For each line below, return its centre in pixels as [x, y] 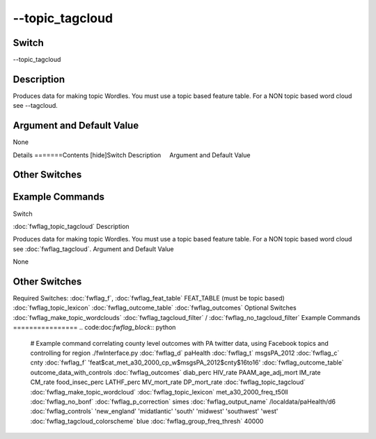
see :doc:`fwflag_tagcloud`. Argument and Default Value [93, 249]
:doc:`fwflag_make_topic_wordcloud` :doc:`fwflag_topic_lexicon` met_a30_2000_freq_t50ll [159, 392]
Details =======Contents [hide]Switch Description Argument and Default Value [132, 155]
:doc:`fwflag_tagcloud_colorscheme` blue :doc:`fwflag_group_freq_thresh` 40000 [147, 421]
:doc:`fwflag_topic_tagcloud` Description [71, 226]
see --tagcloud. [36, 106]
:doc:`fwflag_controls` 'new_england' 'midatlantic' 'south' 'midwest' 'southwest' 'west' [154, 411]
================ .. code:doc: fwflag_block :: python [94, 328]
